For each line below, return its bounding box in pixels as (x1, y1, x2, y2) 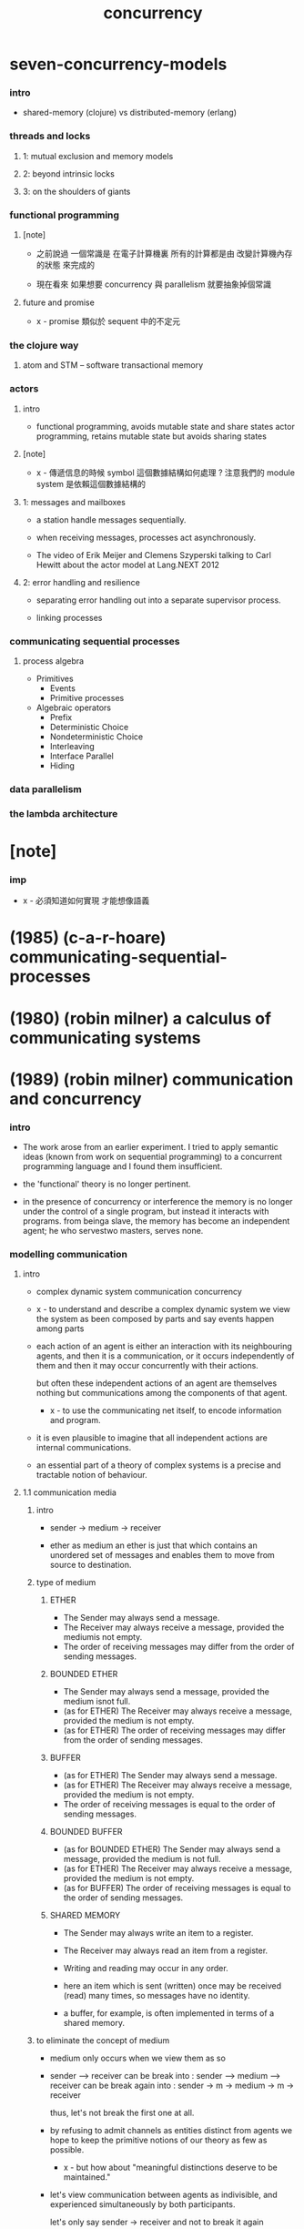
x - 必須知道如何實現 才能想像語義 (22, 895, 150, 906)
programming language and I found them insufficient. (22, 1161, 223, 1172)
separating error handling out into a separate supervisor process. (35, 595, 281, 606)
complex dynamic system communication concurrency (35, 1287, 243, 1298)
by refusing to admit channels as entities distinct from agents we (49, 2125, 293, 2136)
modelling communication (9, 1248, 127, 1261)
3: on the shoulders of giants (22, 186, 131, 197)
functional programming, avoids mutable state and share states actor (35, 421, 296, 432)
